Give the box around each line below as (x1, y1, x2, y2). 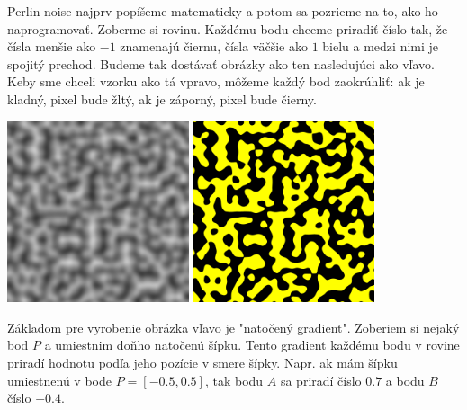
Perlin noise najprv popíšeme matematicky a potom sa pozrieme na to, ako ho (7, 2, 438, 20)
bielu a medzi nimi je (322, 37, 439, 56)
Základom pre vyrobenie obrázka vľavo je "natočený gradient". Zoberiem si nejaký (7, 317, 460, 336)
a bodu (385, 370, 425, 389)
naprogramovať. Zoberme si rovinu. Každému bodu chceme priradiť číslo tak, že (7, 19, 448, 38)
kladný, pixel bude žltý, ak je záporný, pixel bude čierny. (7, 89, 317, 108)
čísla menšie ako (7, 37, 96, 56)
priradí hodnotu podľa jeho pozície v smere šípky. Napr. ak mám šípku (7, 352, 398, 371)
